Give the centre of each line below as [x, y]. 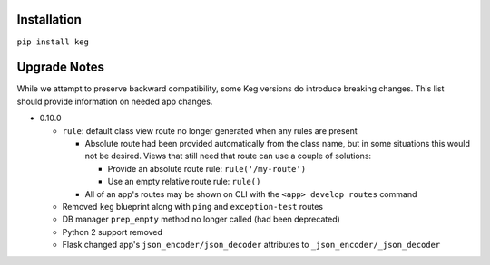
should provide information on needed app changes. [115, 101]
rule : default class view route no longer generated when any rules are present [210, 130]
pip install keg [53, 42]
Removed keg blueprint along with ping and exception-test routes [193, 206]
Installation [49, 19]
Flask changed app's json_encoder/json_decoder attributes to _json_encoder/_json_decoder [251, 245]
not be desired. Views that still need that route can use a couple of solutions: [228, 156]
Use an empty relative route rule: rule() [184, 182]
